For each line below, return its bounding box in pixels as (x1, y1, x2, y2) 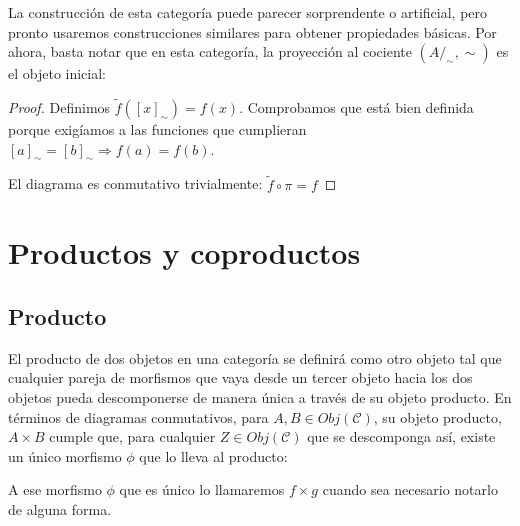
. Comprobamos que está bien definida (239, 97, 474, 117)
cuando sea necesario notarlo (322, 479, 498, 500)
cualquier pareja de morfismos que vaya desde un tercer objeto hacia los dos (8, 367, 473, 388)
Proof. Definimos (8, 97, 111, 117)
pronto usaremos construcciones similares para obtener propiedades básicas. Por (8, 21, 497, 42)
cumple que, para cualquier (49, 426, 216, 447)
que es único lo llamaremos (119, 479, 285, 500)
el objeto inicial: (8, 63, 107, 84)
